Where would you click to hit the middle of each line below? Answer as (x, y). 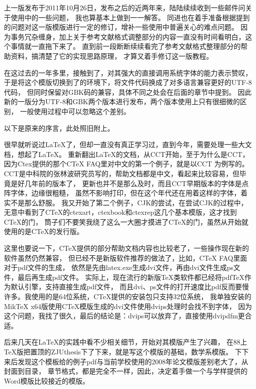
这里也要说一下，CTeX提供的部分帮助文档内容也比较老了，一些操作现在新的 (127, 248)
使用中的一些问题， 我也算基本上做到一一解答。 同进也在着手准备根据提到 (130, 17)
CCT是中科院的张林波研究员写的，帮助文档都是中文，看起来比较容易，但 (122, 173)
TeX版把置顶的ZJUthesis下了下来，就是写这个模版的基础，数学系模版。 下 (123, 351)
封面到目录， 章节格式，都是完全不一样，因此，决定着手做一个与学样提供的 (126, 371)
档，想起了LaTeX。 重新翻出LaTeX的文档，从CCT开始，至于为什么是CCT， (127, 154)
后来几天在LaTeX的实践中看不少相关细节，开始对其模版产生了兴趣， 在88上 (126, 342)
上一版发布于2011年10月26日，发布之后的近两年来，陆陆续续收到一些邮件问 (125, 7)
